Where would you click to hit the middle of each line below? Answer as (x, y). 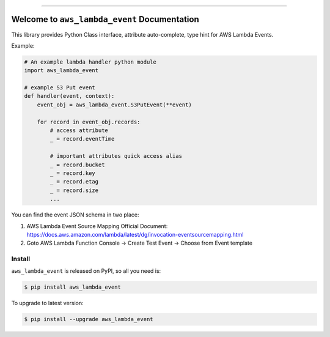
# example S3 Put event (60, 88)
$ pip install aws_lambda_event (73, 287)
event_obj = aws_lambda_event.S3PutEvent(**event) (114, 105)
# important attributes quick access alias (116, 156)
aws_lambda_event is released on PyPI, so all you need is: (86, 271)
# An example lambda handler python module (90, 62)
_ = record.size (74, 190)
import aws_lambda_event (61, 71)
